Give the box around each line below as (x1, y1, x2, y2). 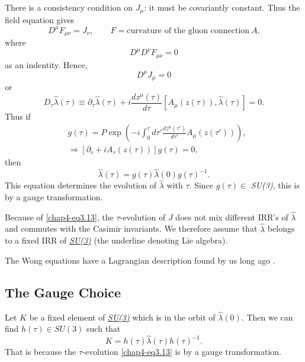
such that (86, 322, 121, 335)
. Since (189, 179, 214, 191)
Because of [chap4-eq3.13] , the (5, 210, 114, 223)
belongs (267, 222, 295, 235)
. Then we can (241, 310, 293, 323)
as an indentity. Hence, (5, 58, 88, 71)
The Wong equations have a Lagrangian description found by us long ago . (5, 254, 275, 266)
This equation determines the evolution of (5, 179, 157, 191)
